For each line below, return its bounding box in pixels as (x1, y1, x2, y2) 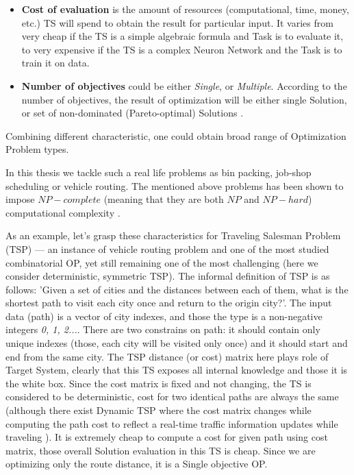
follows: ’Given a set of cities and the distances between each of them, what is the (5, 282, 349, 296)
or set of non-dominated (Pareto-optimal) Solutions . (21, 106, 244, 120)
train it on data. (21, 56, 90, 70)
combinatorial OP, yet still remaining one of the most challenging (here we (5, 255, 318, 269)
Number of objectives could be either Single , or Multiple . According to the (21, 78, 347, 93)
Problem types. (5, 142, 69, 156)
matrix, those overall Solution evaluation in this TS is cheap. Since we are (5, 443, 316, 457)
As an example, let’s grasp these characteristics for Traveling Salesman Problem (5, 228, 341, 243)
